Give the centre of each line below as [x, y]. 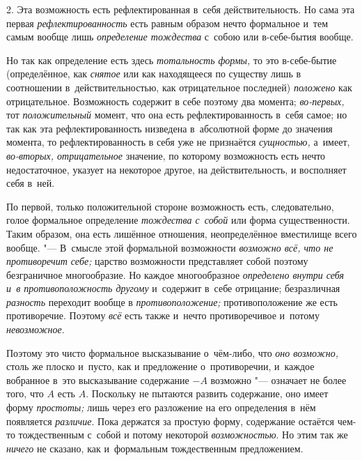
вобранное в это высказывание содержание [98, 379]
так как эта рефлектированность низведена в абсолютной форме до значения [170, 128]
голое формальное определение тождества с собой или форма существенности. [178, 220]
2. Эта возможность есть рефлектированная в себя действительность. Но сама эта [181, 9]
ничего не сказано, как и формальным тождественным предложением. [155, 448]
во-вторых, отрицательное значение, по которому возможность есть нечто [166, 155]
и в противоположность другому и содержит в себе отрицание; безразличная [173, 288]
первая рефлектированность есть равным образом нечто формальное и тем [167, 23]
